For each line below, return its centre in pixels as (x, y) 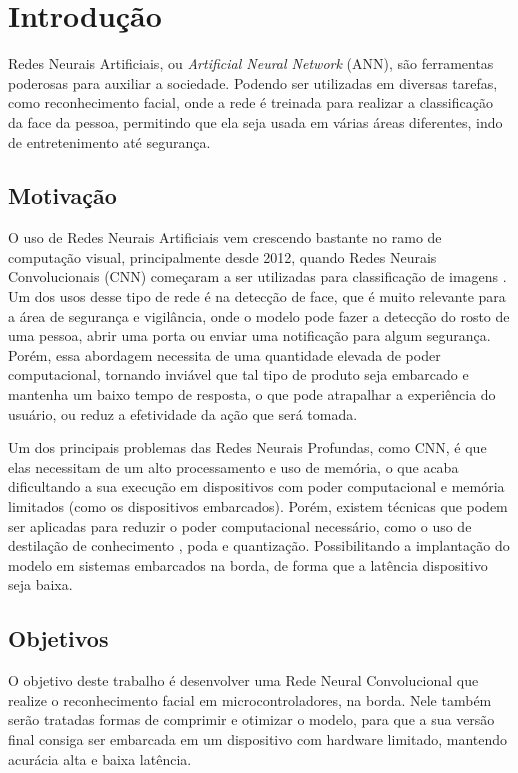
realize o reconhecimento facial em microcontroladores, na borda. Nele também (250, 699)
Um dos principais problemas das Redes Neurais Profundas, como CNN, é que (247, 447)
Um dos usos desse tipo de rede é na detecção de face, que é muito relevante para (257, 296)
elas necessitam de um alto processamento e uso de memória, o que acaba (233, 466)
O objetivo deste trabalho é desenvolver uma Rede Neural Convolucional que (243, 680)
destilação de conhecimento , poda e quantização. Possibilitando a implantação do (259, 545)
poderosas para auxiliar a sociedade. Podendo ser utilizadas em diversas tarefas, (253, 82)
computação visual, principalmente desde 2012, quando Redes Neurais (222, 256)
